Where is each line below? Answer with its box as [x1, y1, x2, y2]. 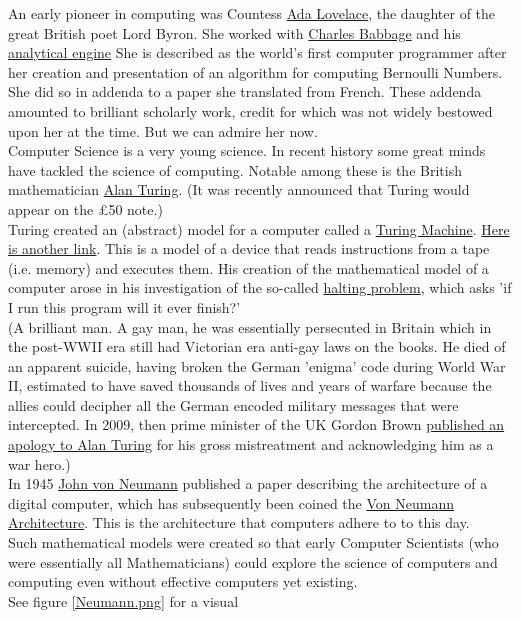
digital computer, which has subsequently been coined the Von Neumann [8, 492, 454, 513]
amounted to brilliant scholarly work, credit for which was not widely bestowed [8, 100, 493, 121]
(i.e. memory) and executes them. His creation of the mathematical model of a [8, 257, 489, 278]
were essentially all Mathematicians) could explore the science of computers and [8, 551, 498, 572]
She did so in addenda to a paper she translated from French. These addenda [8, 81, 482, 102]
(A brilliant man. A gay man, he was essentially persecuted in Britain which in [8, 316, 492, 337]
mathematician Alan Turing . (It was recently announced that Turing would [8, 179, 470, 200]
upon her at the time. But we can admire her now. [8, 120, 318, 141]
